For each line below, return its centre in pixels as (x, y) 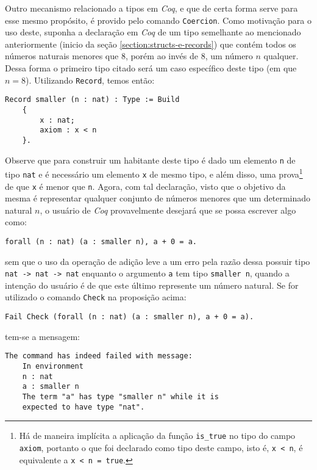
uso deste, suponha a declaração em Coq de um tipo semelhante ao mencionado (153, 32)
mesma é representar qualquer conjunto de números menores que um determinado (158, 198)
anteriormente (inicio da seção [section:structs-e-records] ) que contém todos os (151, 44)
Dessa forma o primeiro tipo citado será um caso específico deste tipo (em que (151, 68)
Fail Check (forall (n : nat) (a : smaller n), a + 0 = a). (130, 317)
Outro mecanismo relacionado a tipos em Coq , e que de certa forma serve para (151, 8)
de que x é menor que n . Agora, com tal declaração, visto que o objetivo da (145, 186)
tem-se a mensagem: (42, 336)
